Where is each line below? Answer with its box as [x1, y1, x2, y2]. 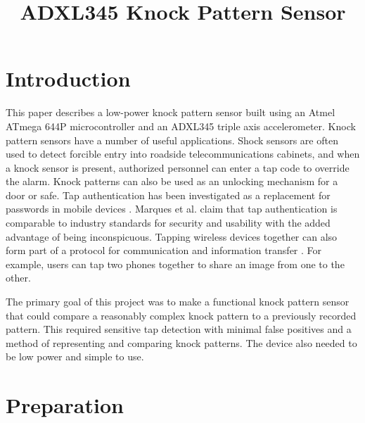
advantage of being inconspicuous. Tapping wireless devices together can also [6, 229, 338, 244]
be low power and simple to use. [6, 349, 144, 364]
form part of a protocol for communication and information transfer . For [6, 243, 322, 258]
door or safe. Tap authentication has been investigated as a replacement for [6, 187, 331, 202]
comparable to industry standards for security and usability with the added [6, 215, 331, 230]
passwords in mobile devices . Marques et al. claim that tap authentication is [6, 201, 338, 216]
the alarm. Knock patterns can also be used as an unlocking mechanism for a [6, 174, 338, 189]
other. [6, 270, 31, 285]
